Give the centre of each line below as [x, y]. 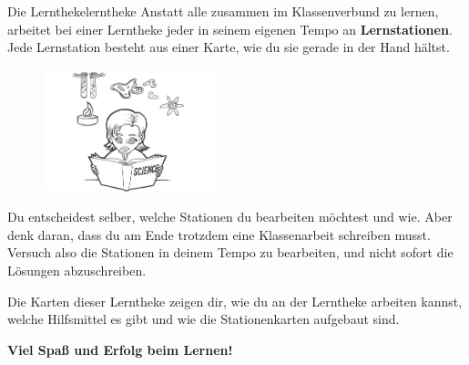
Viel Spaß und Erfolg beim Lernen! [120, 349]
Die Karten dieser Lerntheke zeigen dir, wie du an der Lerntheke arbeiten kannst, [235, 301]
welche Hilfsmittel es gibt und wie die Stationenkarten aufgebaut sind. [204, 319]
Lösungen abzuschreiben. [77, 271]
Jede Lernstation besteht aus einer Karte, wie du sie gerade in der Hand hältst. [229, 47]
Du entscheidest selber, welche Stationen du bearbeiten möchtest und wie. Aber [230, 217]
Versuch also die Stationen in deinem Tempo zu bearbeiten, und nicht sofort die [230, 252]
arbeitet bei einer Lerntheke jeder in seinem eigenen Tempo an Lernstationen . [230, 29]
